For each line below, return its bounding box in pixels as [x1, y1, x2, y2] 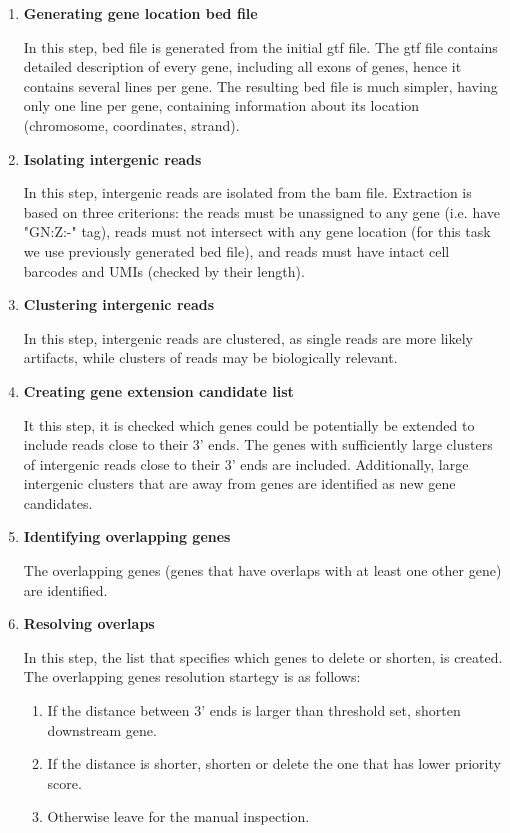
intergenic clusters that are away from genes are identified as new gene [23, 473, 456, 494]
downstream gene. [47, 719, 157, 740]
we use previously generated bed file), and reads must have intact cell [23, 240, 450, 261]
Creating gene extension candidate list [23, 380, 294, 401]
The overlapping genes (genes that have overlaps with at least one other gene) [23, 560, 502, 581]
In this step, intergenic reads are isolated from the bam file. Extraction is [23, 182, 472, 203]
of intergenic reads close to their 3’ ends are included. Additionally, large [23, 453, 469, 474]
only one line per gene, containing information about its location [23, 95, 420, 116]
